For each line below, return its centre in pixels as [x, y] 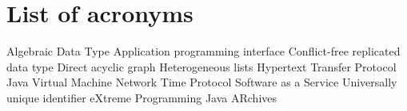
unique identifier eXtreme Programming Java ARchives [142, 97]
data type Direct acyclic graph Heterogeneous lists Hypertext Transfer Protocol [202, 66]
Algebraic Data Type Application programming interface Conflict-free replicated [203, 51]
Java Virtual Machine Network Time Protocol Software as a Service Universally [202, 82]
